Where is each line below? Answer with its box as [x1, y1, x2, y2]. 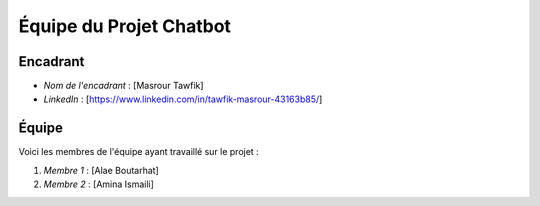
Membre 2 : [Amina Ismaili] [43, 178, 155, 190]
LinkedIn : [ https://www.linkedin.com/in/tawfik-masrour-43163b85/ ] [43, 93, 323, 105]
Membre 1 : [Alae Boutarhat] [43, 164, 159, 176]
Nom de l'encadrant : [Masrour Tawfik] [43, 80, 204, 92]
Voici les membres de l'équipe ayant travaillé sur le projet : [18, 146, 259, 158]
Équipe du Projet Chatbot [18, 15, 232, 37]
